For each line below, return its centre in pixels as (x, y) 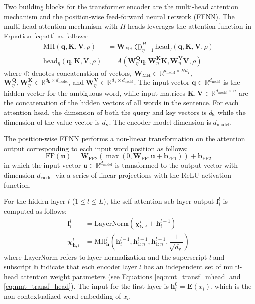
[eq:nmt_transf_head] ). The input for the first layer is (86, 286)
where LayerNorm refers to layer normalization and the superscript (106, 257)
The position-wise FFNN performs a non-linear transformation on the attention (125, 138)
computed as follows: (35, 210)
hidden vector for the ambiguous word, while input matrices (95, 93)
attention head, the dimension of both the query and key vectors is (105, 112)
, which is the (231, 286)
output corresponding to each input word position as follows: (96, 148)
